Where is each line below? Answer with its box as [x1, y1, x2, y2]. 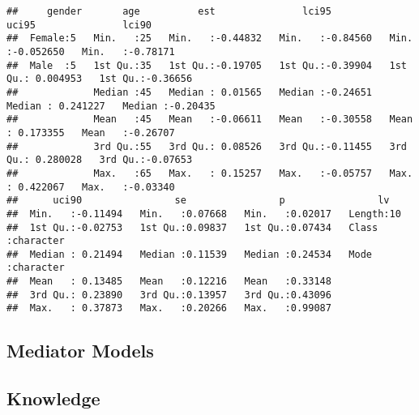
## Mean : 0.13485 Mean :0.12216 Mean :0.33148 [6, 276, 331, 288]
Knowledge [6, 386, 100, 411]
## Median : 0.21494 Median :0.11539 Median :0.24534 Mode [6, 248, 373, 260]
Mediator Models [6, 338, 154, 363]
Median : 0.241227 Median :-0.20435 [6, 100, 216, 112]
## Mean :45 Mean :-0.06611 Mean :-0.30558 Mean [6, 113, 413, 126]
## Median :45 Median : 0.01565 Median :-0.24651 [6, 86, 373, 98]
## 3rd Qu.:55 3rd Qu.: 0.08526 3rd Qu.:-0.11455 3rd [6, 140, 407, 152]
